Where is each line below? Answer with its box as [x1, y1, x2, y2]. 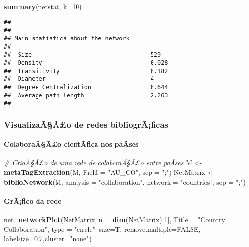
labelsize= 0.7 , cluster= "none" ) [4, 233, 92, 244]
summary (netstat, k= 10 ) [4, 1, 82, 11]
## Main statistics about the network [4, 35, 130, 42]
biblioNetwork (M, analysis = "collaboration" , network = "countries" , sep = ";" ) [4, 176, 246, 187]
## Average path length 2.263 [4, 92, 168, 99]
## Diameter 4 [4, 76, 154, 83]
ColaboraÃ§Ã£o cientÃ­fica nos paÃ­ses [4, 139, 139, 149]
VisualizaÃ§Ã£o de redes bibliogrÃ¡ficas [4, 118, 169, 130]
